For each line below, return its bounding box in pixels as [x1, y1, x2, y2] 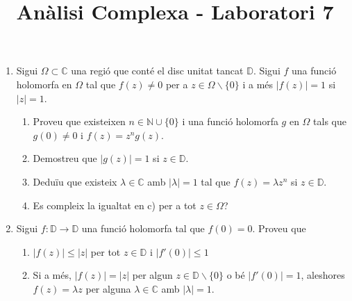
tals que [313, 114, 346, 129]
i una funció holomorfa [182, 114, 278, 129]
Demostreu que [33, 151, 97, 165]
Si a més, [33, 268, 72, 282]
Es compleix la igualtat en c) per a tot [33, 197, 196, 212]
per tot [90, 244, 121, 259]
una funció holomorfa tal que [81, 221, 205, 236]
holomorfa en [16, 76, 72, 91]
